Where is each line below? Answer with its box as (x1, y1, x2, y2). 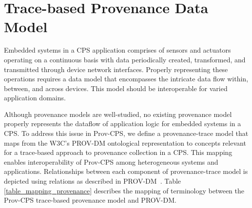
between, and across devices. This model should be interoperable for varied (4, 83, 228, 93)
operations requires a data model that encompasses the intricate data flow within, (4, 74, 249, 84)
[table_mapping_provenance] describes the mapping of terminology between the (4, 185, 245, 195)
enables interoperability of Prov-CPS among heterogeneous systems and (4, 156, 218, 167)
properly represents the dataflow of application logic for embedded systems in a (4, 118, 241, 129)
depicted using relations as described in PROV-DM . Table (4, 176, 181, 186)
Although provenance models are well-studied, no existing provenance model (4, 109, 232, 119)
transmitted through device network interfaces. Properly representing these (4, 64, 228, 74)
